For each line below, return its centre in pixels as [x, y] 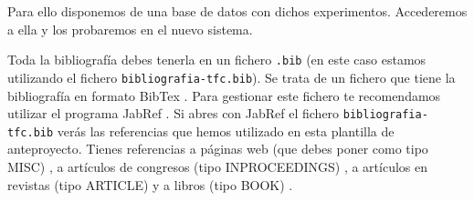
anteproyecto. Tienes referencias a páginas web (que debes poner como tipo [218, 149]
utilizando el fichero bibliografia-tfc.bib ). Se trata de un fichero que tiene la [232, 77]
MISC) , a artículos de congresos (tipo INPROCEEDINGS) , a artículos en [218, 166]
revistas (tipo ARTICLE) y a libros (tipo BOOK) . [150, 184]
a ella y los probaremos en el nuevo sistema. [130, 29]
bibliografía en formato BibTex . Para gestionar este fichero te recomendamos [224, 95]
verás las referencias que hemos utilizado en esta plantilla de [226, 131]
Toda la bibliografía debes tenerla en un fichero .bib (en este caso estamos [217, 60]
